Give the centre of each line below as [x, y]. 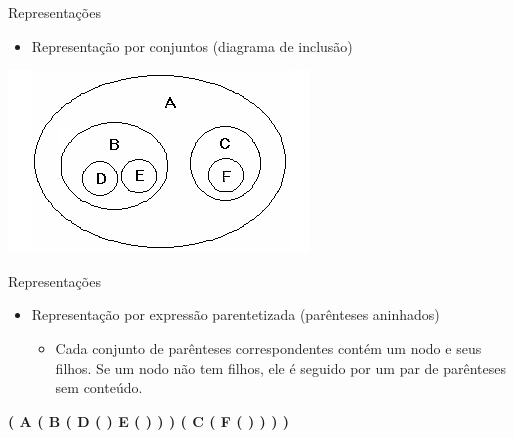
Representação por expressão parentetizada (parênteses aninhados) [235, 314]
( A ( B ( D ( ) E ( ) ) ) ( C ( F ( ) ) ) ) [149, 420]
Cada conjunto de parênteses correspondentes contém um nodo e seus [268, 347]
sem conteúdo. [99, 387]
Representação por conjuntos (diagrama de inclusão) [192, 45]
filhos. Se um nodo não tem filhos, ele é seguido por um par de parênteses [281, 367]
